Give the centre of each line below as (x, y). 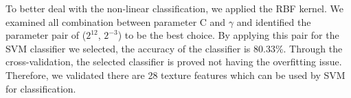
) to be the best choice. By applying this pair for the (228, 35)
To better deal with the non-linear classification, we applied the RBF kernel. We (175, 8)
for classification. (41, 88)
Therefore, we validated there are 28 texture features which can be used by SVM (175, 75)
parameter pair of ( (46, 35)
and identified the (274, 21)
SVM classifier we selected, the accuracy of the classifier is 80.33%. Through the (174, 48)
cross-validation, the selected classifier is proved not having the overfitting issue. (174, 62)
